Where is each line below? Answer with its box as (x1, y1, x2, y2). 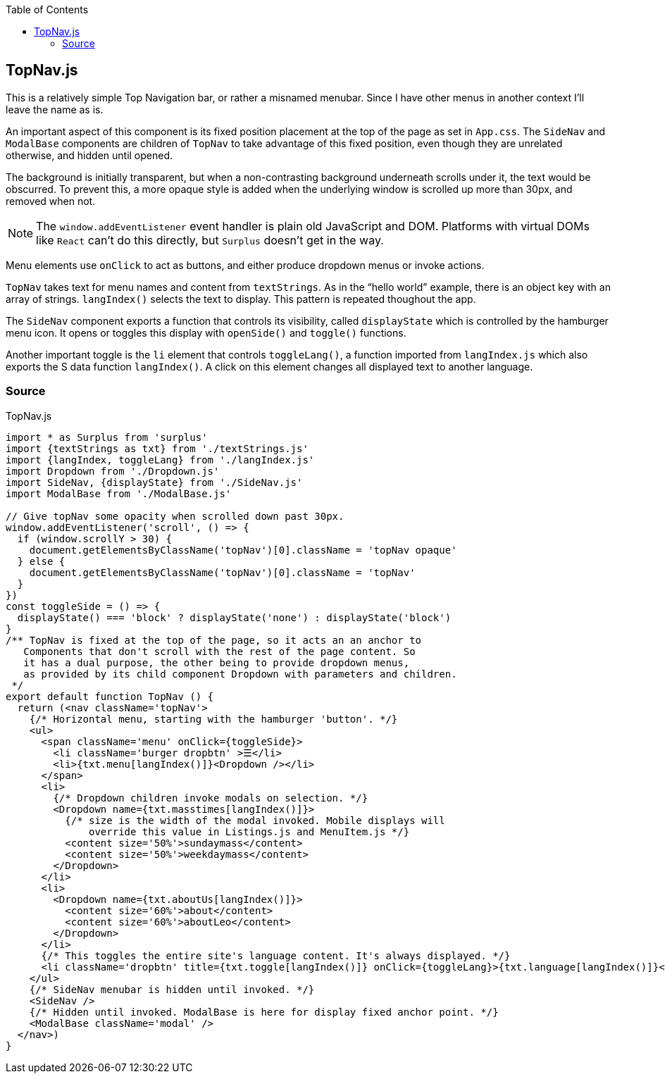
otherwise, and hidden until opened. (6, 149, 173, 161)
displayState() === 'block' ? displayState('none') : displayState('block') (17, 611, 452, 623)
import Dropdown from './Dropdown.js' (6, 465, 220, 477)
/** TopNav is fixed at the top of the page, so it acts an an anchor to (6, 634, 422, 646)
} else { (17, 555, 66, 567)
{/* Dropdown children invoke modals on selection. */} (53, 792, 368, 804)
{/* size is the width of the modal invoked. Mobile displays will (65, 814, 445, 826)
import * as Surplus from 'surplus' (6, 431, 208, 443)
